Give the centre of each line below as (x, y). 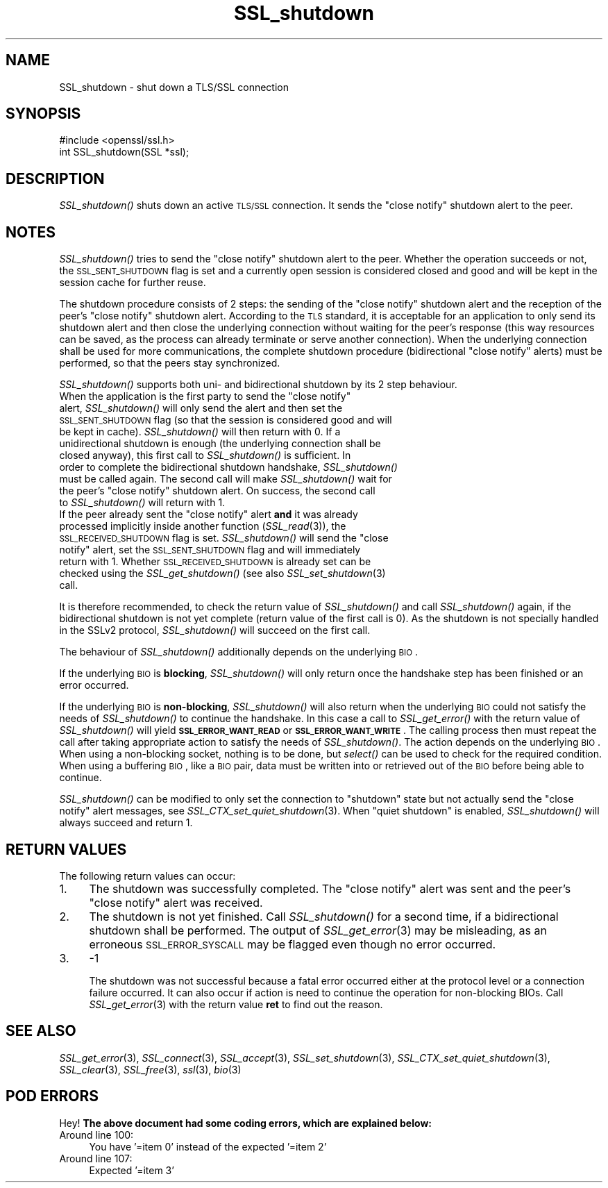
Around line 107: (96, 1158)
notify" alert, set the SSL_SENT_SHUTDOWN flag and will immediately (210, 550)
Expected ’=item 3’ (132, 1170)
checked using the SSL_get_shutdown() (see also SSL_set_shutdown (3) (222, 574)
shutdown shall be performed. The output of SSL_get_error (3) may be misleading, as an (318, 930)
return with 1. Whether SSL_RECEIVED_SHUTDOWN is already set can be (215, 562)
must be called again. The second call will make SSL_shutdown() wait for (226, 479)
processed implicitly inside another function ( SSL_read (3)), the (203, 526)
